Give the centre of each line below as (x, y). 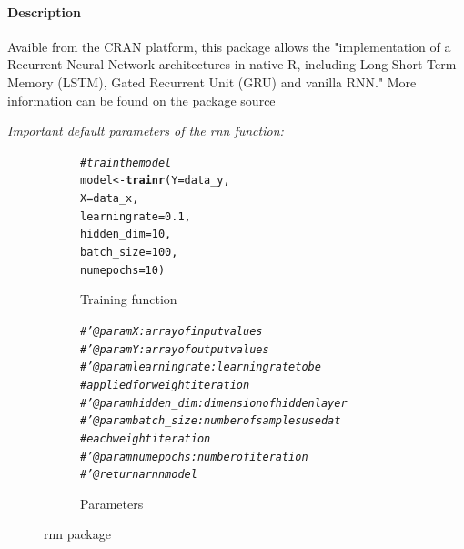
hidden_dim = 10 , (126, 234)
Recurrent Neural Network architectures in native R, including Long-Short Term (232, 64)
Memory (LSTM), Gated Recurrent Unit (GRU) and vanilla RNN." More (212, 81)
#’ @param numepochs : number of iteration (194, 457)
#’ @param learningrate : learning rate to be (201, 367)
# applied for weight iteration (165, 385)
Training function (129, 299)
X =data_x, (110, 199)
